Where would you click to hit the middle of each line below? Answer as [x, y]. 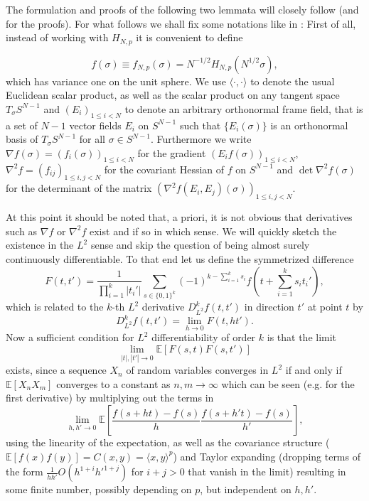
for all [92, 139]
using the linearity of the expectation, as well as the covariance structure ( [168, 442]
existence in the [40, 245]
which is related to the [55, 307]
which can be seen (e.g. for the [288, 383]
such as [22, 231]
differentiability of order [204, 337]
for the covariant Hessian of [164, 169]
